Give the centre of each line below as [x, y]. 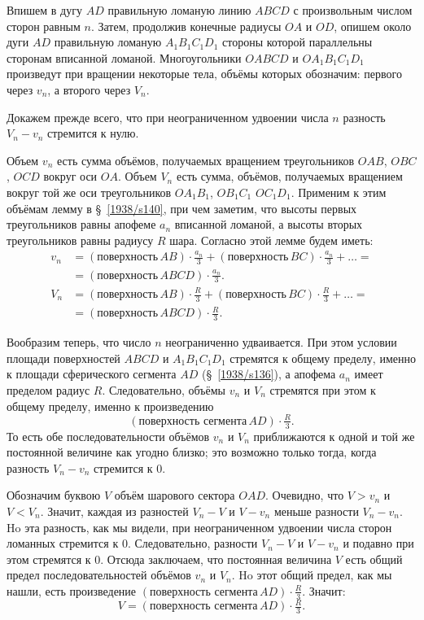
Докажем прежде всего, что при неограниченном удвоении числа [168, 117]
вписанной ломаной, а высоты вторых [269, 224]
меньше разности [316, 511]
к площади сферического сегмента [92, 374]
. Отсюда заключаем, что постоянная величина [216, 559]
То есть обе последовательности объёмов [108, 436]
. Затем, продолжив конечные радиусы [186, 26]
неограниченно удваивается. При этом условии [281, 342]
